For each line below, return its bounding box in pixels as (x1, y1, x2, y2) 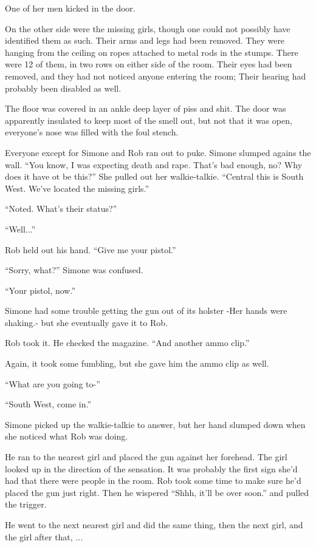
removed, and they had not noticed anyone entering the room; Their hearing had (5, 69, 306, 82)
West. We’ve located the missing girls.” (5, 182, 149, 194)
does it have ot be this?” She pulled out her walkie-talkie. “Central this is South (5, 170, 304, 183)
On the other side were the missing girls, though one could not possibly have (5, 22, 290, 35)
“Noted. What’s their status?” (5, 202, 117, 215)
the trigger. (5, 498, 47, 511)
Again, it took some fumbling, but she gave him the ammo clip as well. (5, 357, 269, 370)
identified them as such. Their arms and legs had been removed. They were (5, 34, 285, 47)
